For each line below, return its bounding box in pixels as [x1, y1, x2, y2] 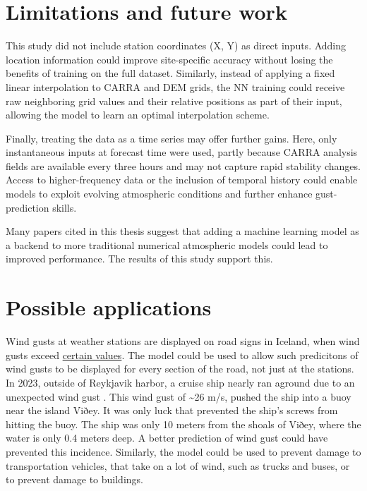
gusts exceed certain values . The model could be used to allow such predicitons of [6, 347, 359, 362]
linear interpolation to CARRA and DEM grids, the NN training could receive [6, 79, 345, 94]
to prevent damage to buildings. [6, 472, 143, 487]
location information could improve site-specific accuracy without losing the [6, 51, 333, 66]
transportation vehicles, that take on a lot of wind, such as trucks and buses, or [6, 458, 350, 473]
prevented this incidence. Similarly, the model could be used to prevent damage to [6, 444, 361, 459]
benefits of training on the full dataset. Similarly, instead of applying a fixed [6, 66, 335, 80]
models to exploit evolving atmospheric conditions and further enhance [6, 186, 313, 201]
